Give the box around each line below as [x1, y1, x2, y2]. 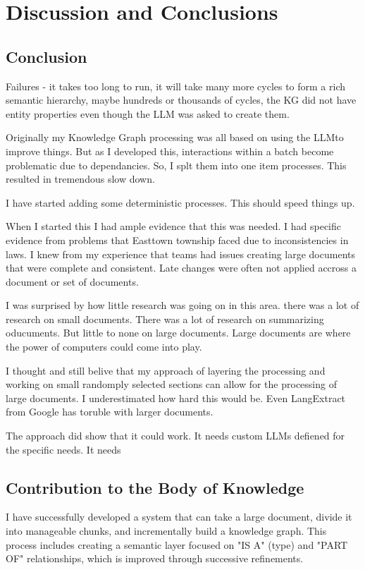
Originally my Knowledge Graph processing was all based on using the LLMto [6, 130, 344, 145]
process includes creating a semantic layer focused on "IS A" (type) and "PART [6, 537, 348, 552]
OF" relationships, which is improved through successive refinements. [6, 551, 304, 566]
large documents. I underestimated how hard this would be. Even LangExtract [6, 390, 346, 405]
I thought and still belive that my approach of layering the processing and [6, 363, 326, 377]
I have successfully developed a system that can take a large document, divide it [6, 509, 352, 524]
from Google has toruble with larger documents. [6, 404, 214, 419]
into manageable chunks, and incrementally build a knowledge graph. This [6, 523, 327, 538]
